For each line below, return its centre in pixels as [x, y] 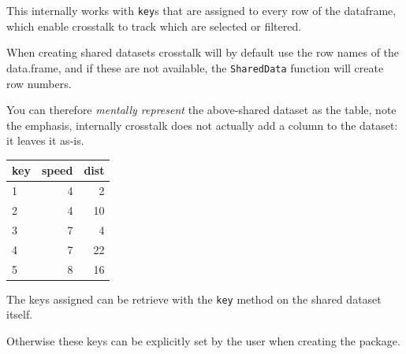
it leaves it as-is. [45, 140]
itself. [20, 314]
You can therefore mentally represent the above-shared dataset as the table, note [201, 110]
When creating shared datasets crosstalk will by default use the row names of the [203, 52]
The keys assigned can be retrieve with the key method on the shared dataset [194, 299]
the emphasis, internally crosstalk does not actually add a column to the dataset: [202, 125]
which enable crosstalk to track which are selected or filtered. [154, 26]
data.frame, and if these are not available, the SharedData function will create [195, 67]
